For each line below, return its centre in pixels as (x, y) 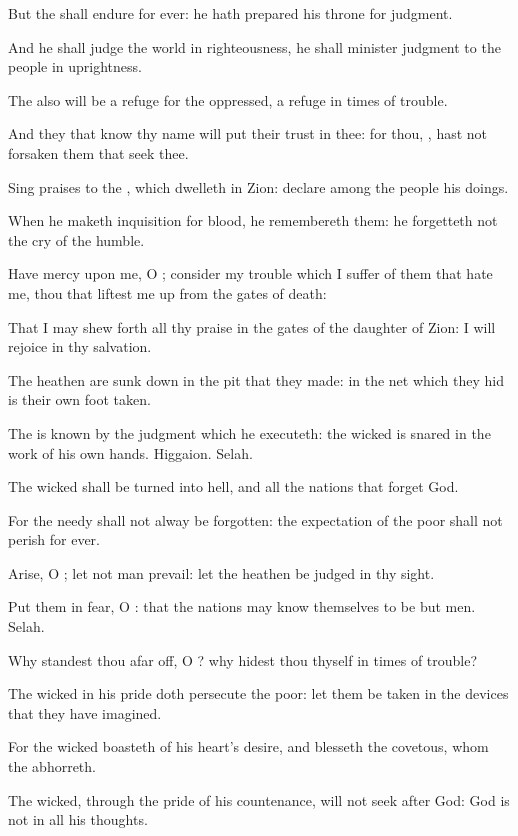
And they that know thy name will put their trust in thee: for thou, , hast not (248, 133)
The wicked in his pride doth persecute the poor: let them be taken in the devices (258, 693)
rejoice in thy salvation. (80, 346)
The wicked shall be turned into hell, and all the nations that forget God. (233, 486)
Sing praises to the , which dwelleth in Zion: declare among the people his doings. (258, 186)
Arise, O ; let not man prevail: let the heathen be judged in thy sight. (221, 572)
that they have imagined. (85, 712)
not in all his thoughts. (78, 819)
